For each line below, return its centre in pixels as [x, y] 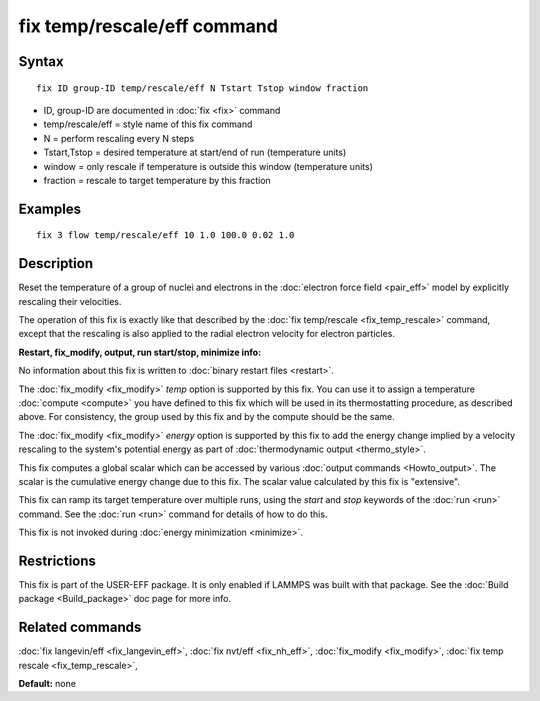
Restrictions [57, 560]
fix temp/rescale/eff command [148, 26]
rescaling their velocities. [70, 301]
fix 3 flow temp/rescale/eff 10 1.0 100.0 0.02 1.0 [165, 235]
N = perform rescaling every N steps [119, 138]
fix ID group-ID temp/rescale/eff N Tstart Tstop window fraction [202, 88]
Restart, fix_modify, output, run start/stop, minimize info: [140, 352]
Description [56, 263]
